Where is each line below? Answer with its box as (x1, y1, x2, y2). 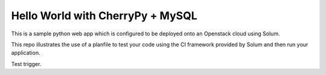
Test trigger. (11, 60, 42, 67)
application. (11, 49, 40, 56)
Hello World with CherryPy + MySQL (11, 9, 197, 22)
